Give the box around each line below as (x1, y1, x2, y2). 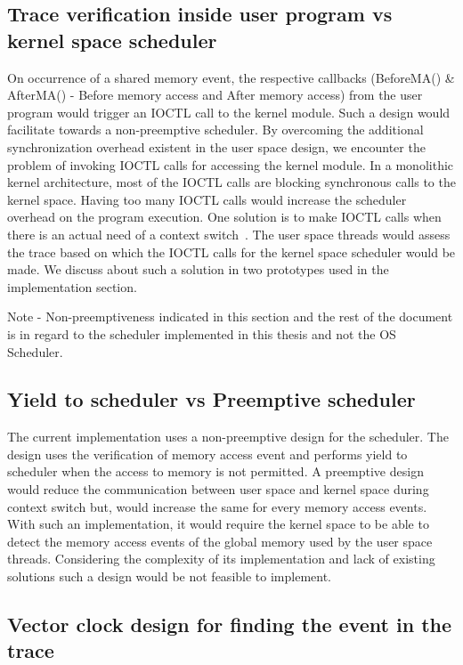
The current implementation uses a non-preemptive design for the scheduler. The (7, 427, 449, 446)
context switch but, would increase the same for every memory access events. (7, 497, 427, 515)
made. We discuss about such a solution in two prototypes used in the (7, 260, 389, 279)
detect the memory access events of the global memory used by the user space (7, 531, 433, 550)
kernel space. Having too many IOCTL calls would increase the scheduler (7, 190, 407, 208)
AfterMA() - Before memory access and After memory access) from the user (7, 85, 423, 104)
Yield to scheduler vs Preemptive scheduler (7, 385, 416, 413)
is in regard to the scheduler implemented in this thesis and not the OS (7, 324, 396, 343)
